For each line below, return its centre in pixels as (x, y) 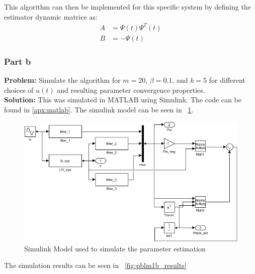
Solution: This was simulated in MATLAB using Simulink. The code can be (123, 100)
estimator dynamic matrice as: (51, 16)
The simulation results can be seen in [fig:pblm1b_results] (95, 265)
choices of (19, 90)
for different (227, 80)
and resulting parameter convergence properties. (131, 90)
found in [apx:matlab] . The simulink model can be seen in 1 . (99, 109)
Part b (18, 61)
